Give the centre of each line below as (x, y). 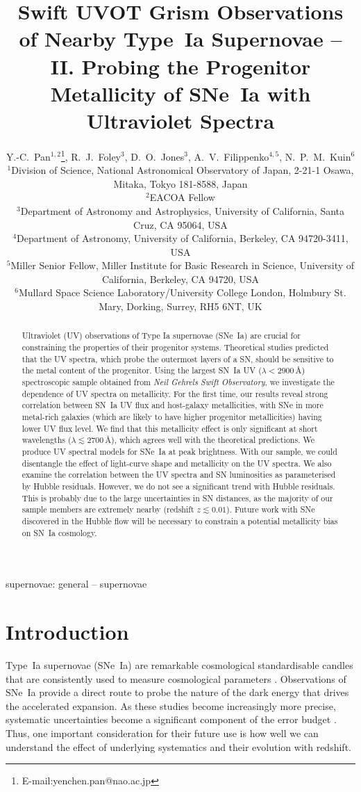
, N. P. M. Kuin (315, 156)
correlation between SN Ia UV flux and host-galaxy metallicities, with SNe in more (173, 405)
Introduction (67, 632)
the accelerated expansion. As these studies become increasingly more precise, (171, 705)
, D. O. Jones (154, 156)
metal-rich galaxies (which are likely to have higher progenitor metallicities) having (172, 417)
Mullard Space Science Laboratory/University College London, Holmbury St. (183, 292)
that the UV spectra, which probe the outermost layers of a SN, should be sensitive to (178, 358)
